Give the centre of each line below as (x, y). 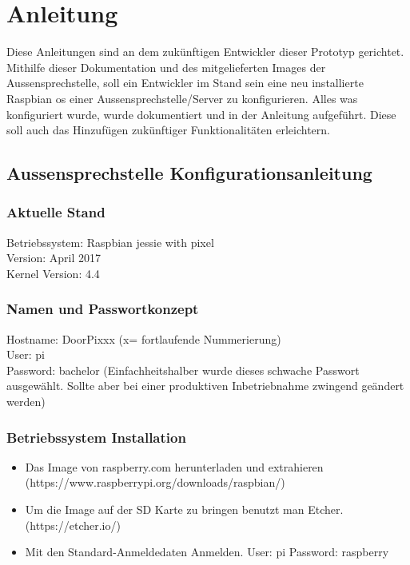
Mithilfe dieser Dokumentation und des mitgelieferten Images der (166, 67)
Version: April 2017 (54, 258)
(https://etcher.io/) (73, 525)
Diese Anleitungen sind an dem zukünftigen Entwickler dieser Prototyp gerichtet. (205, 52)
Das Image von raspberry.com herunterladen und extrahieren (174, 466)
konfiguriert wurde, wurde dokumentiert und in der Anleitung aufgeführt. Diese (201, 114)
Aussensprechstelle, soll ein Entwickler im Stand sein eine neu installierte (185, 83)
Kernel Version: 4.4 (53, 273)
